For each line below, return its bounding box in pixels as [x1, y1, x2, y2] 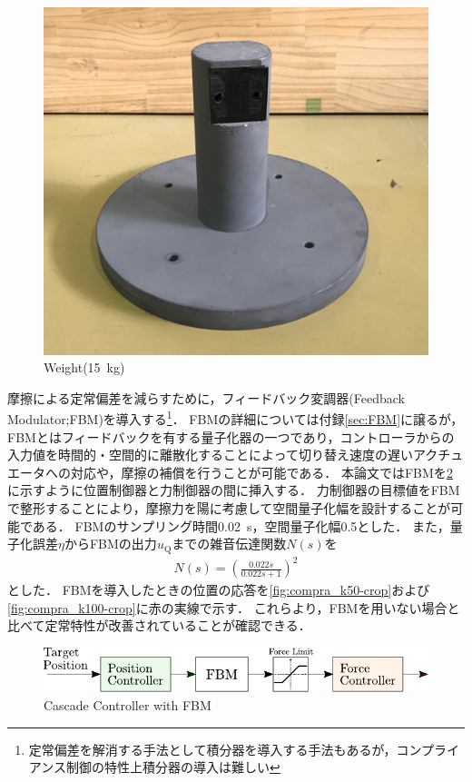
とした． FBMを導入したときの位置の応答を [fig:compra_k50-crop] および [7, 580, 430, 599]
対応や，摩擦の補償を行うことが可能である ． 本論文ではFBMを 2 [70, 462, 453, 481]
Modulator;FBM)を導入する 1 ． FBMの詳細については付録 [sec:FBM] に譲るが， [7, 407, 464, 428]
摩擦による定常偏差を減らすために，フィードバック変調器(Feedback [7, 388, 405, 407]
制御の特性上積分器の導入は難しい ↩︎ [65, 757, 280, 777]
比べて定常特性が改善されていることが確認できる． [7, 616, 311, 635]
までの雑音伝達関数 [172, 534, 287, 553]
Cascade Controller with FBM [44, 695, 211, 714]
